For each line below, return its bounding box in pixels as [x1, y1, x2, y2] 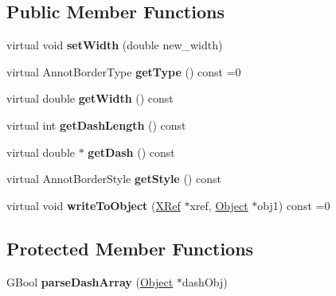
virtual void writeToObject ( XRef [6, 197, 181, 213]
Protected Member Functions [6, 236, 254, 260]
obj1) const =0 [257, 197, 330, 213]
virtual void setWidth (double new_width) [6, 37, 223, 53]
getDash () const [88, 143, 175, 160]
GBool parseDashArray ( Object [6, 273, 174, 290]
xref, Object [189, 197, 248, 213]
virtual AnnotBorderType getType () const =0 [6, 63, 241, 80]
